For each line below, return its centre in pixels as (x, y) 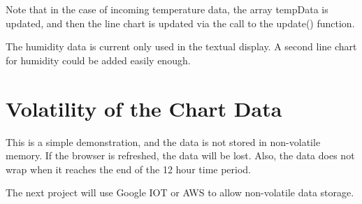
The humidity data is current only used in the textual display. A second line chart (181, 46)
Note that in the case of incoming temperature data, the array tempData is (167, 9)
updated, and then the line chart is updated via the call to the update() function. (180, 23)
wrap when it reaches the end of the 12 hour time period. (129, 169)
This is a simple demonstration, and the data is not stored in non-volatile (163, 141)
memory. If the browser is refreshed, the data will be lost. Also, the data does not (180, 155)
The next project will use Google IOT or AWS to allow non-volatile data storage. (180, 192)
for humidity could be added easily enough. (98, 60)
